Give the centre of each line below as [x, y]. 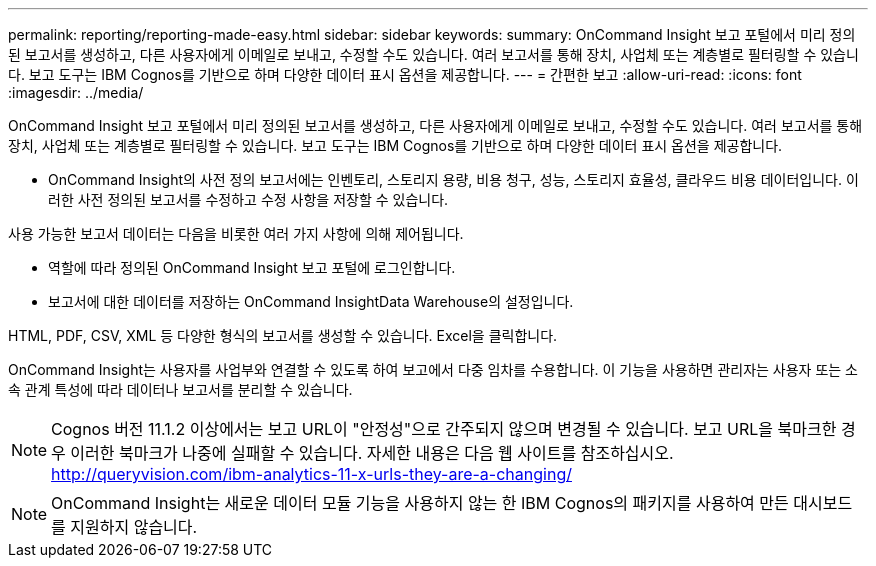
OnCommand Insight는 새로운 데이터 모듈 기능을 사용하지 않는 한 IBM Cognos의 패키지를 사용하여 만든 [420, 503]
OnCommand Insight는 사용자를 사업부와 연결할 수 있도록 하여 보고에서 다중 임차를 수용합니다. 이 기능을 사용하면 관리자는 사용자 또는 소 [433, 369]
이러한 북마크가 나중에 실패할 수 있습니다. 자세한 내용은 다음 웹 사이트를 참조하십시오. [372, 453]
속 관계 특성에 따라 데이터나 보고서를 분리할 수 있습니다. [180, 389]
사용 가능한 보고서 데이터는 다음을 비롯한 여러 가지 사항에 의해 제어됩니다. [236, 233]
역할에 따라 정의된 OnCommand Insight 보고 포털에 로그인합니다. [252, 267]
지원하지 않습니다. [134, 527]
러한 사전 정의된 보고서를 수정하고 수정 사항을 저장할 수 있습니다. [248, 199]
